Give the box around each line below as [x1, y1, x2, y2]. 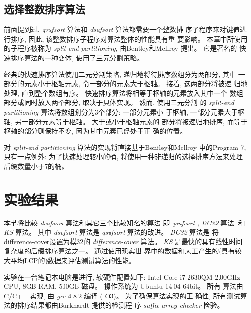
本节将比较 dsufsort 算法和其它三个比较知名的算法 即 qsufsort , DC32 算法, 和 [4, 217, 245, 227]
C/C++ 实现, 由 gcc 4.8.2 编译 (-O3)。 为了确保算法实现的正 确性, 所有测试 [4, 290, 240, 300]
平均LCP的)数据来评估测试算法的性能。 [10, 255, 136, 266]
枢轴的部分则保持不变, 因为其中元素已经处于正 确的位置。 [4, 126, 187, 136]
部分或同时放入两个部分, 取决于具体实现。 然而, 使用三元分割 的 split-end [4, 97, 234, 107]
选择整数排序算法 [4, 1, 85, 16]
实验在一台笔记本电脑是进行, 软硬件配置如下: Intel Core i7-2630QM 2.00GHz [4, 271, 240, 282]
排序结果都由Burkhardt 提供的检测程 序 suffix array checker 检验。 [17, 300, 224, 310]
